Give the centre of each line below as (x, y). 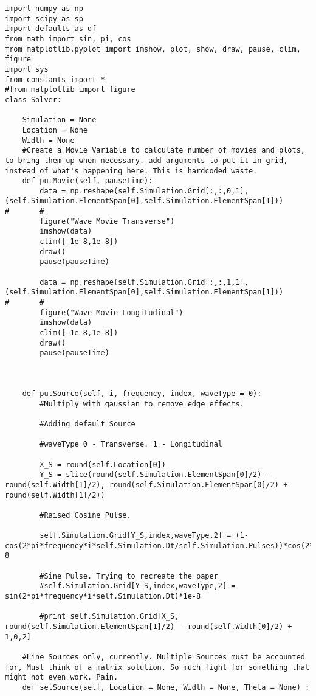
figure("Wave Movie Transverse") (107, 221)
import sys (27, 69)
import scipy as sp (44, 19)
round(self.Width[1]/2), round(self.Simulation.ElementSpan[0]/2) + (146, 485)
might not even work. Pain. (62, 677)
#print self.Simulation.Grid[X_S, (109, 617)
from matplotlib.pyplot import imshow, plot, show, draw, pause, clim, (153, 49)
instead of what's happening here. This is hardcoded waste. (131, 171)
